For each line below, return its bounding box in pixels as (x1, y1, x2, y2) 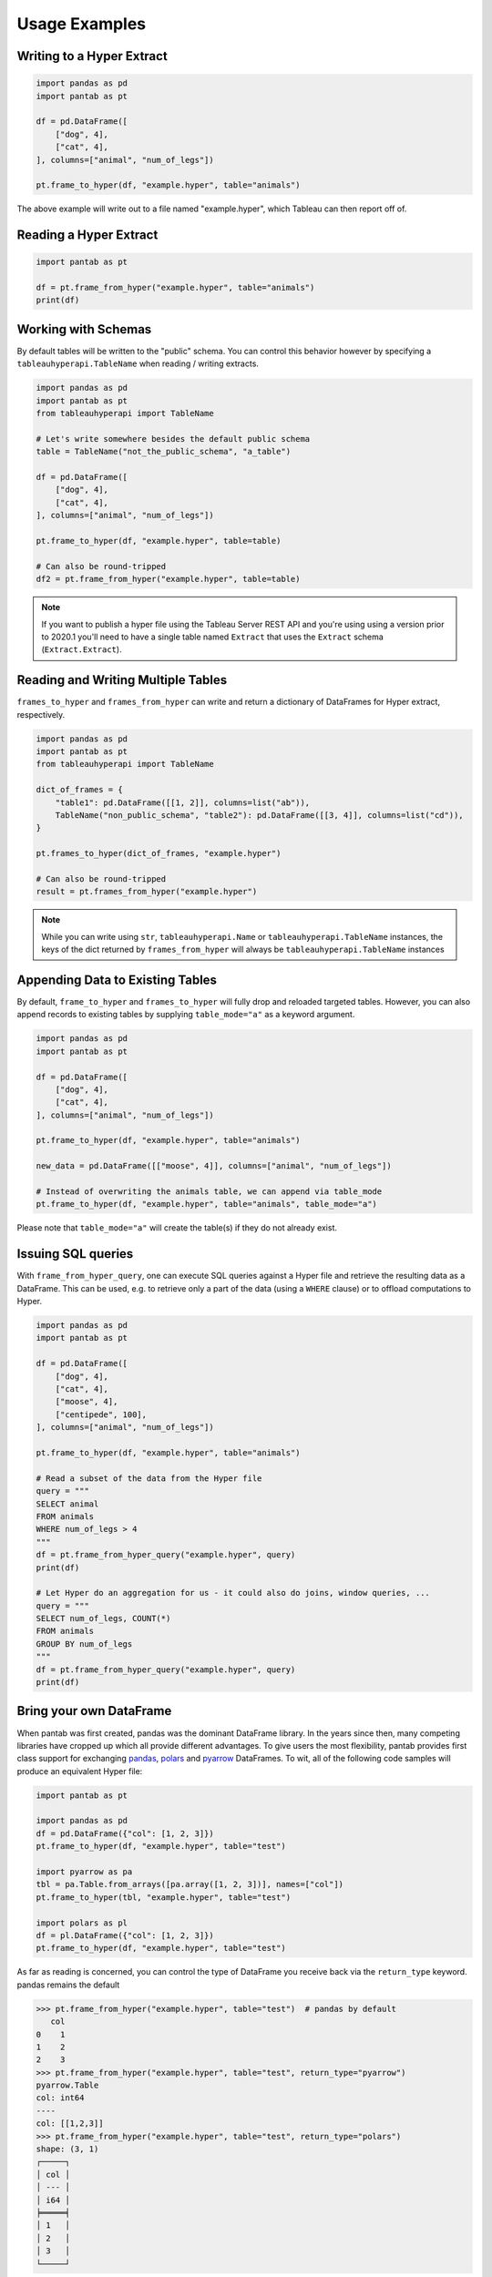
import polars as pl (36, 1917, 128, 1928)
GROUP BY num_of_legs (36, 1639, 133, 1649)
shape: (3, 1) (36, 2144, 99, 2154)
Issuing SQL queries (16, 1246, 134, 1261)
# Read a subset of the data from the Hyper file (36, 1473, 262, 1484)
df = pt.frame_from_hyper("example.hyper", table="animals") (36, 282, 315, 293)
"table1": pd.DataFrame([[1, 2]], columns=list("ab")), (55, 797, 311, 808)
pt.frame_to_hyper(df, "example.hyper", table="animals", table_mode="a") (36, 1199, 378, 1210)
